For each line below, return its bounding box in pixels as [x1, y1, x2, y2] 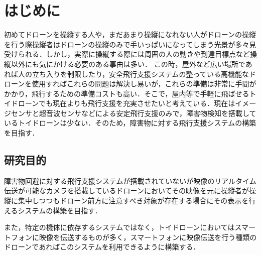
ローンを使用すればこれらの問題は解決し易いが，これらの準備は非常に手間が [4, 78, 256, 89]
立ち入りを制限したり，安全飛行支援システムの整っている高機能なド [32, 68, 256, 79]
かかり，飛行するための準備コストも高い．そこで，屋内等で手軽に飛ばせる [4, 88, 249, 98]
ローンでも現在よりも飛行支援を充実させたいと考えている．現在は [18, 98, 235, 108]
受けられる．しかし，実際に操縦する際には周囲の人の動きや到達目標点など [4, 49, 250, 59]
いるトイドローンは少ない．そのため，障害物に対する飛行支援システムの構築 [4, 117, 256, 128]
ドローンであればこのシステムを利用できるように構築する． [4, 241, 200, 252]
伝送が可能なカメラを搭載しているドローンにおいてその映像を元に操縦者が [4, 185, 249, 196]
